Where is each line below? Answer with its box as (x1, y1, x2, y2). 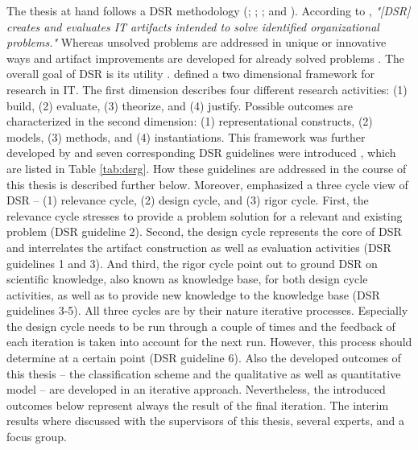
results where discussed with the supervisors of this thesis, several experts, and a (6, 412, 404, 429)
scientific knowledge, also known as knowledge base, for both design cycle (6, 270, 368, 287)
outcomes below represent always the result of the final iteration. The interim (6, 396, 389, 413)
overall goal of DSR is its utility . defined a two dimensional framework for (6, 65, 375, 82)
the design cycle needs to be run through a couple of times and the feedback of (6, 317, 395, 334)
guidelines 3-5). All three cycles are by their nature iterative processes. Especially (6, 302, 408, 319)
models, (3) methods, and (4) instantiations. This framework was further (6, 128, 366, 145)
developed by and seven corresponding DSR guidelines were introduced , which (6, 144, 396, 161)
